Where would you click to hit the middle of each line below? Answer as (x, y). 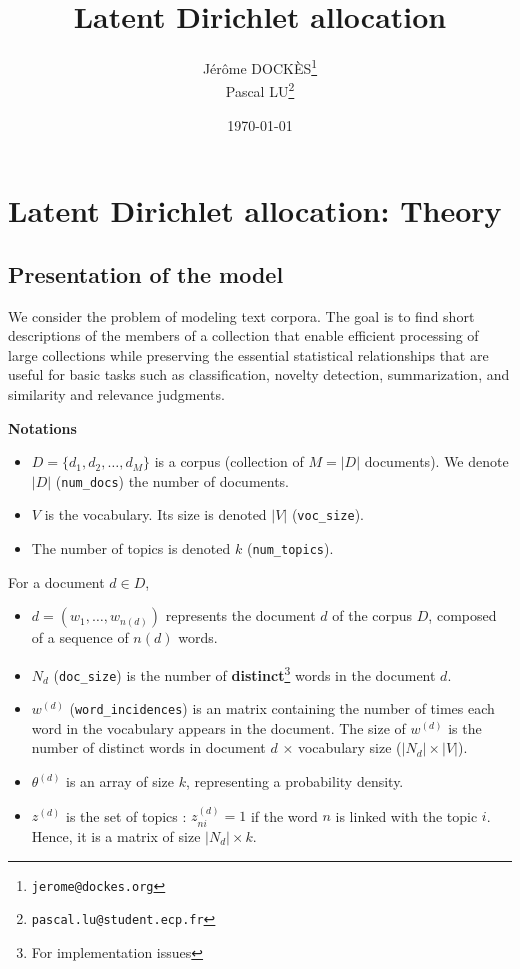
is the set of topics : (126, 815)
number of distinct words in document (148, 747)
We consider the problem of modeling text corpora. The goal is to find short (241, 315)
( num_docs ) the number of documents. (172, 480)
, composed (462, 615)
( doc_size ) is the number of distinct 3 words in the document (244, 673)
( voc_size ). (327, 514)
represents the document (240, 615)
